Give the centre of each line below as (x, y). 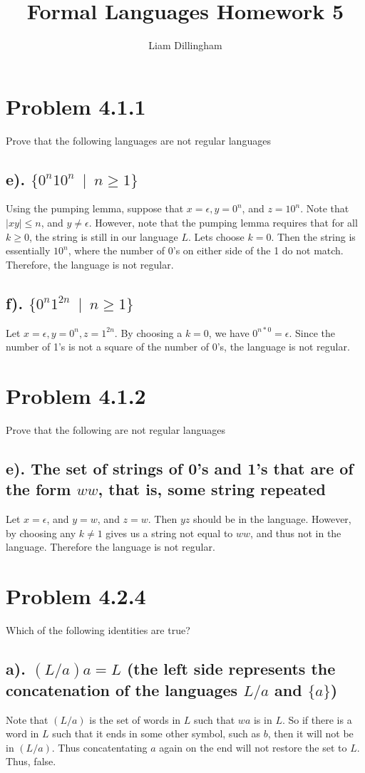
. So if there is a (317, 719)
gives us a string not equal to (169, 533)
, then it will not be (310, 733)
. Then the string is (313, 236)
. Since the (312, 332)
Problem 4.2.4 (76, 596)
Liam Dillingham (185, 45)
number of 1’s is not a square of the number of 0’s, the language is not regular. (178, 347)
